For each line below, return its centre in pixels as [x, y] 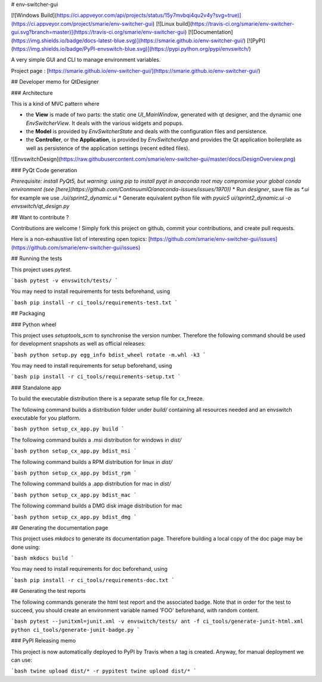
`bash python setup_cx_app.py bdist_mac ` [74, 495]
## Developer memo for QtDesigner [55, 82]
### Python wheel [34, 324]
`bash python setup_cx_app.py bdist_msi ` [74, 451]
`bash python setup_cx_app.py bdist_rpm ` [74, 473]
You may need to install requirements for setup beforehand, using [92, 366]
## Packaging [28, 313]
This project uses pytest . [41, 270]
